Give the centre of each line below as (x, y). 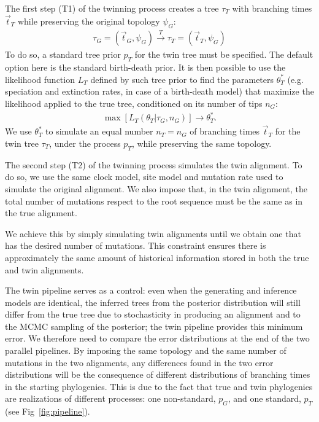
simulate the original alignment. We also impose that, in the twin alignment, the (156, 188)
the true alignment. (41, 213)
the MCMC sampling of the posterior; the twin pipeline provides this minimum (154, 326)
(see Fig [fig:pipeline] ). (48, 411)
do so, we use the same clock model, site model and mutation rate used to (144, 177)
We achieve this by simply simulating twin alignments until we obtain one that (153, 233)
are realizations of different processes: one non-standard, (110, 398)
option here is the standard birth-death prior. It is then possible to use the (145, 67)
